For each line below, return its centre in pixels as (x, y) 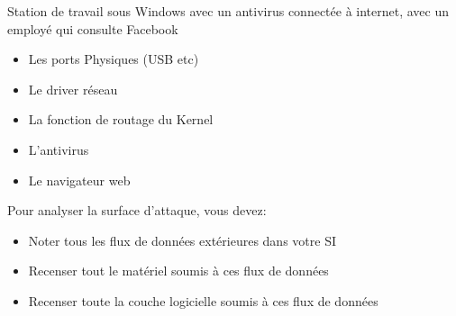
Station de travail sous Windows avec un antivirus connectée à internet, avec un (228, 11)
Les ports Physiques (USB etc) (114, 59)
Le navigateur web (79, 180)
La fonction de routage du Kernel (121, 119)
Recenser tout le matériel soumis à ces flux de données (178, 271)
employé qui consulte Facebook (93, 28)
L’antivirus (59, 149)
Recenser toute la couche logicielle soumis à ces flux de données (203, 300)
